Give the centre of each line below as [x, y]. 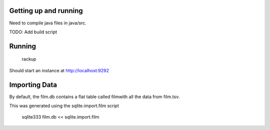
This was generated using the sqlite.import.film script [64, 106]
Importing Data [33, 85]
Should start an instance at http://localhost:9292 [59, 70]
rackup [29, 59]
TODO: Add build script [33, 32]
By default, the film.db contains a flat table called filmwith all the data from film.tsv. [94, 97]
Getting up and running [46, 11]
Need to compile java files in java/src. [48, 23]
